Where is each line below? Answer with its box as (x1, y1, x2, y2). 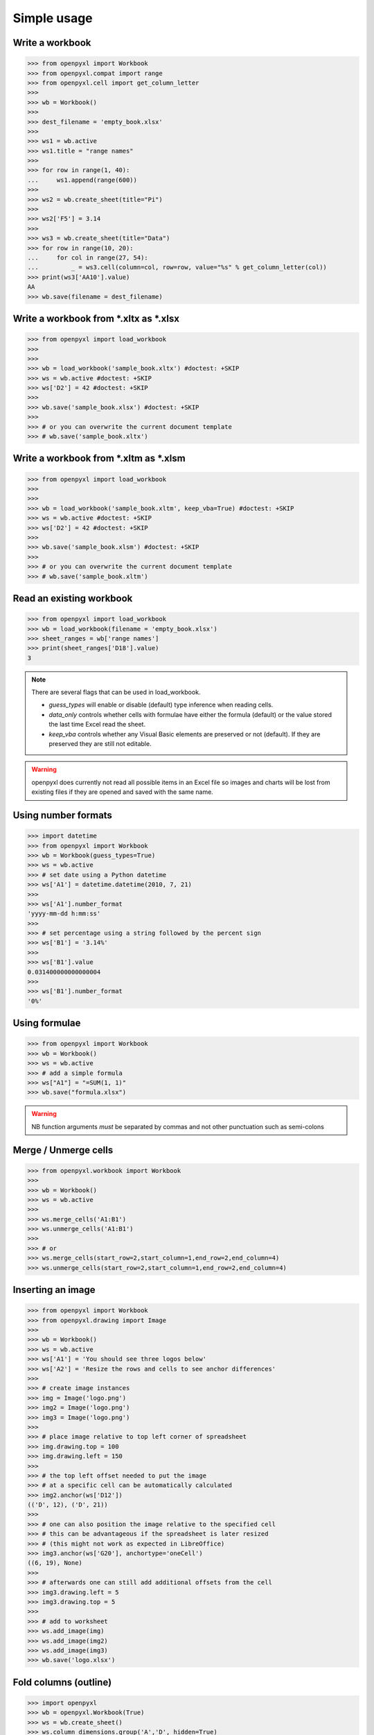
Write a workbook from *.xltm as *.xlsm (12, 452, 186, 464)
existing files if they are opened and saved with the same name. (31, 788, 214, 796)
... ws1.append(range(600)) (27, 176, 138, 184)
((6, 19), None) (27, 1559, 83, 1567)
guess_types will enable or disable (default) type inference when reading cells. (48, 701, 274, 709)
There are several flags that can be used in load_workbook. (31, 688, 201, 697)
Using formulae (12, 1017, 81, 1029)
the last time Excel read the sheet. (48, 720, 145, 729)
